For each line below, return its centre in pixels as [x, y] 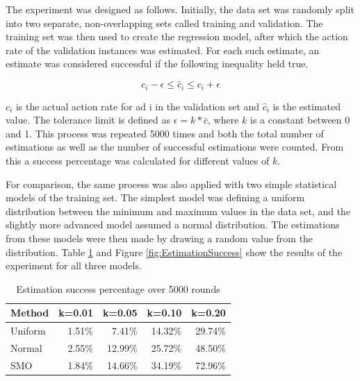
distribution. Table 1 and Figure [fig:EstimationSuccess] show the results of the [174, 252]
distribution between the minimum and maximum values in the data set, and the [178, 211]
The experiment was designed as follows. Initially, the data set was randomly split [180, 9]
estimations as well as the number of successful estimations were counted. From [175, 147]
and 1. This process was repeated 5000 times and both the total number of [165, 133]
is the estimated [307, 106]
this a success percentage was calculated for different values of [138, 161]
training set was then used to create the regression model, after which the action [177, 36]
